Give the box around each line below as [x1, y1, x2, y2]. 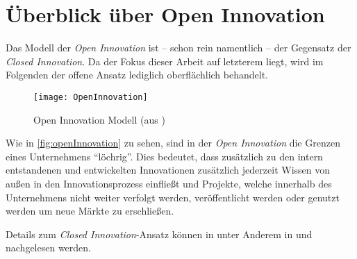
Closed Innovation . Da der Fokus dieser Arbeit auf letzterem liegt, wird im [6, 53, 324, 68]
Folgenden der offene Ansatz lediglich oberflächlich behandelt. [6, 67, 268, 82]
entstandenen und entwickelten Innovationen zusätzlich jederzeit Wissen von [6, 162, 330, 177]
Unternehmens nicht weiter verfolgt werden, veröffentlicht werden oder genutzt [6, 190, 340, 204]
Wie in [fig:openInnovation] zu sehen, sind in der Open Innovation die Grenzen [6, 135, 340, 150]
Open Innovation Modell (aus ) [33, 112, 165, 126]
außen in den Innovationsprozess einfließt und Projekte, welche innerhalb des [6, 176, 332, 190]
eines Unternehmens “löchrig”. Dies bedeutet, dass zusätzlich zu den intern [6, 149, 323, 163]
